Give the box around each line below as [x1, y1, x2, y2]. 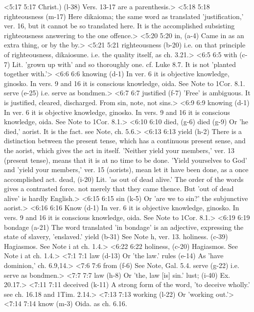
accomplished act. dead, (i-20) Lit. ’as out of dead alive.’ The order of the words [4, 174, 244, 184]
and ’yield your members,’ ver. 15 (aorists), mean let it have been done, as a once [4, 164, 249, 175]
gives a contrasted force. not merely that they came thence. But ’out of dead [4, 183, 234, 194]
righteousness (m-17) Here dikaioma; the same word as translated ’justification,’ [4, 11, 244, 21]
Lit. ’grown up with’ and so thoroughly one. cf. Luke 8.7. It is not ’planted [12, 59, 236, 69]
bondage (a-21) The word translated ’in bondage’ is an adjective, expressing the [4, 222, 244, 232]
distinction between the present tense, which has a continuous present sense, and [4, 135, 246, 146]
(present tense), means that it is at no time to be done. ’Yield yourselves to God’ [4, 155, 247, 165]
